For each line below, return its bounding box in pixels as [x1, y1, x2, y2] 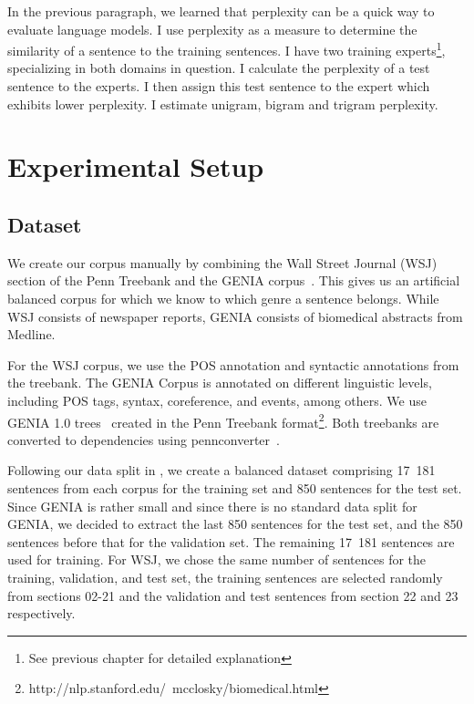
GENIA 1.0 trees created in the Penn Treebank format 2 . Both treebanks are [7, 409, 439, 431]
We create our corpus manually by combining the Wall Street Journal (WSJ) [7, 253, 438, 272]
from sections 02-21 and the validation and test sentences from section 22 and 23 [7, 585, 459, 605]
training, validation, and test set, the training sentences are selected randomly [7, 567, 443, 586]
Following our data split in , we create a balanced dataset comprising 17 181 [7, 461, 436, 480]
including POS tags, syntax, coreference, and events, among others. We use [7, 390, 427, 409]
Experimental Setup [7, 148, 264, 185]
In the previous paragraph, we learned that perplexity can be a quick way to [7, 2, 435, 20]
